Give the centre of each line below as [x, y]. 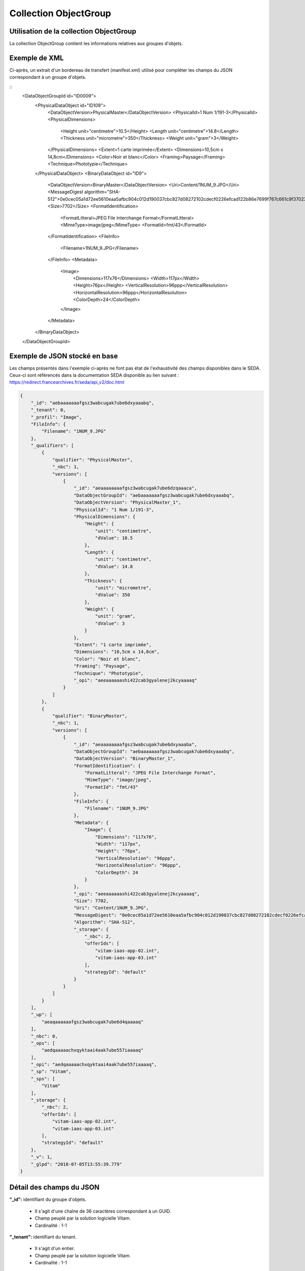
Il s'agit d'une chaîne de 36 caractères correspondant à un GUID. [103, 1211]
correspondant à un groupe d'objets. [48, 77]
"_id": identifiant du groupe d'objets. [48, 1199]
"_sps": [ [43, 1079]
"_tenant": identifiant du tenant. [43, 1237]
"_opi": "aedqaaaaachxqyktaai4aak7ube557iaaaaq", [94, 1065]
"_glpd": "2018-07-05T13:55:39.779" [76, 1164]
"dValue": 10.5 [114, 538]
